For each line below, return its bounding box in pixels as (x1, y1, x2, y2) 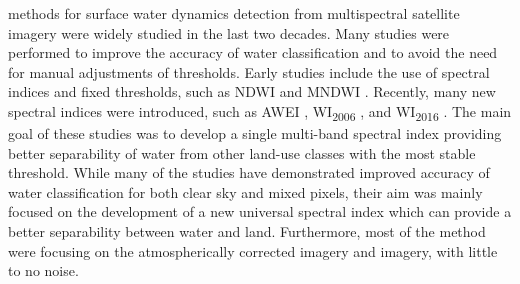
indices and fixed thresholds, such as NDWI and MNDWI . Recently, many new (8, 81, 496, 102)
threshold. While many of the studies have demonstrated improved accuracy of (8, 162, 490, 183)
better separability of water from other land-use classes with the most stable (8, 142, 476, 163)
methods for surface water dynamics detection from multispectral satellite (8, 3, 460, 23)
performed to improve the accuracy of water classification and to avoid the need (8, 42, 498, 63)
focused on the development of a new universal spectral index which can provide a (8, 201, 512, 222)
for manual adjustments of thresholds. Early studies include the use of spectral (8, 61, 490, 82)
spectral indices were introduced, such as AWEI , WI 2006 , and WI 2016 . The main (8, 100, 512, 124)
